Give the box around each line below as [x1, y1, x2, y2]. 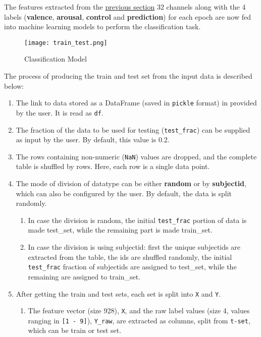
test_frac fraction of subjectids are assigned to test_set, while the [28, 261, 237, 272]
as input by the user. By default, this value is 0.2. [16, 134, 170, 145]
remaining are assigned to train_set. [28, 271, 140, 282]
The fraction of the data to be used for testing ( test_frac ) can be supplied [16, 124, 250, 135]
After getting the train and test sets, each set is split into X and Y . [16, 288, 221, 299]
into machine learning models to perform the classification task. [4, 21, 201, 32]
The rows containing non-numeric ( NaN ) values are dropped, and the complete [16, 151, 257, 161]
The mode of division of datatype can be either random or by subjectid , [16, 178, 246, 189]
